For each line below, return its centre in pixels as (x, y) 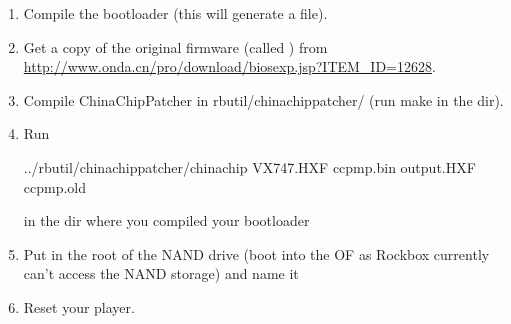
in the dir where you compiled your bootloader (166, 220)
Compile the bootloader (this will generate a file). (175, 13)
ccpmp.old (55, 186)
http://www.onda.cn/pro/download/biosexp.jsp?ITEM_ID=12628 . (229, 66)
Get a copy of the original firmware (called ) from (175, 46)
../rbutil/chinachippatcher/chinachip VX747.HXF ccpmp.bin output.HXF (249, 166)
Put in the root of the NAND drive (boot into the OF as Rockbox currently (256, 253)
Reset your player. (79, 306)
